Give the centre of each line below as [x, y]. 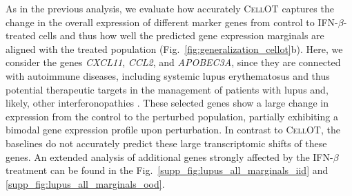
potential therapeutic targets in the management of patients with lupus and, [167, 89]
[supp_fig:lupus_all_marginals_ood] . [85, 183]
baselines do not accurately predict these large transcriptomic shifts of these [166, 143]
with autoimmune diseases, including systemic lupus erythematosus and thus [168, 75]
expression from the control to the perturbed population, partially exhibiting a [172, 116]
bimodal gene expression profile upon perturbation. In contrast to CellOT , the [173, 130]
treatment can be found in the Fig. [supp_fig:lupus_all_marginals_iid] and [167, 170]
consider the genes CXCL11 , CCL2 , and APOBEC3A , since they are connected [173, 62]
